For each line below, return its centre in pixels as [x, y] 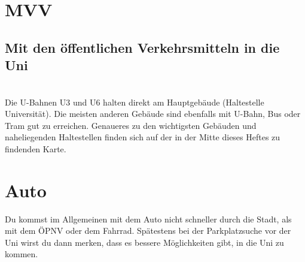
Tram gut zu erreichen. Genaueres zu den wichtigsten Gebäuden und [131, 125]
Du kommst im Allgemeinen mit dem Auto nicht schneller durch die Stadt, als [148, 219]
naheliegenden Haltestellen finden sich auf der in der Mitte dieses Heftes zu [143, 137]
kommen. [22, 254]
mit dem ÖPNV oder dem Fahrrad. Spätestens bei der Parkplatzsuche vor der [148, 231]
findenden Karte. [36, 148]
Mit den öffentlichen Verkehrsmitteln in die [142, 47]
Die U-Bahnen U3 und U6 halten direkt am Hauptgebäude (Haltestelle [135, 102]
